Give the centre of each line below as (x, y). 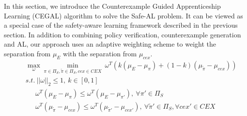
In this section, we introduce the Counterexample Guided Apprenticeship (112, 6)
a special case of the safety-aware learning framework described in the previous (121, 25)
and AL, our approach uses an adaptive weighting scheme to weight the (110, 44)
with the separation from (100, 53)
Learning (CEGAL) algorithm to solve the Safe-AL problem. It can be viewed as (123, 15)
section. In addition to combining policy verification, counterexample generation (123, 34)
